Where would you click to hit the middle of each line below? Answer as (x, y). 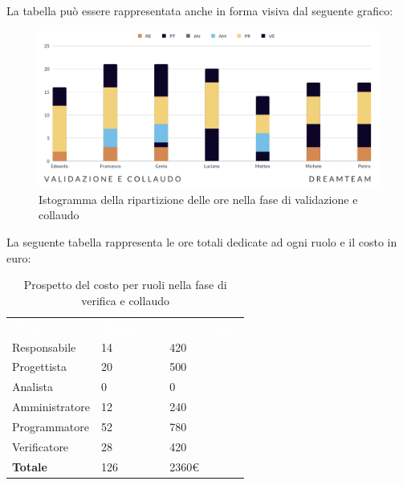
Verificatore (41, 446)
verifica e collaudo (125, 300)
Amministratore (51, 407)
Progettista (39, 367)
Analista (33, 387)
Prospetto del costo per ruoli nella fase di (125, 285)
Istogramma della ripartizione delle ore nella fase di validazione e (198, 199)
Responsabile (44, 346)
